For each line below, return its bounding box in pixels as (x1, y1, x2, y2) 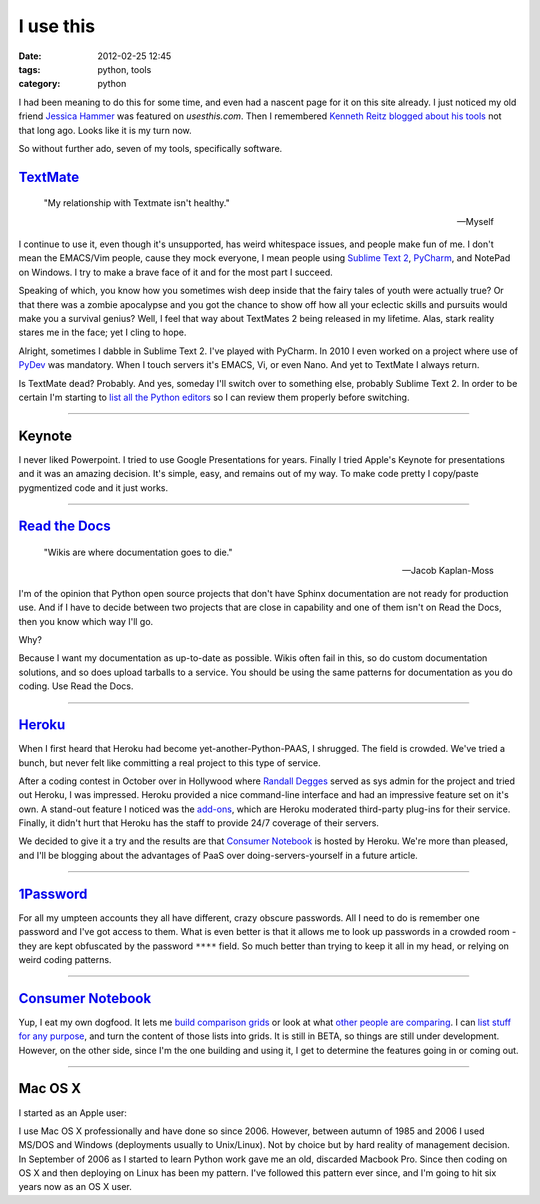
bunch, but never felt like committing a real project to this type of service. (18, 756, 321, 769)
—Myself (456, 215, 494, 227)
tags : (18, 63, 41, 75)
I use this (18, 15, 95, 37)
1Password (18, 885, 88, 902)
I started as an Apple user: (18, 1106, 127, 1119)
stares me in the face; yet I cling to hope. (18, 326, 187, 339)
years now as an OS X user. (18, 1181, 132, 1193)
